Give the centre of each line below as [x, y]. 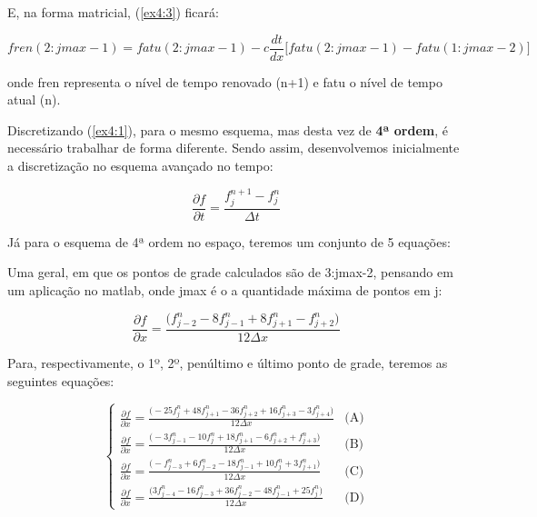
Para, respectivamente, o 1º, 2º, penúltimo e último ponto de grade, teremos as [228, 362]
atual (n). [34, 99]
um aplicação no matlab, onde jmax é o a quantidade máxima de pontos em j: [225, 290]
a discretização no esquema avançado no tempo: [140, 166]
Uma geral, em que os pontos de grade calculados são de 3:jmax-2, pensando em [230, 272]
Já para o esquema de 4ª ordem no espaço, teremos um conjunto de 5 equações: [229, 241]
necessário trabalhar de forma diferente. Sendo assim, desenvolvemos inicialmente [234, 148]
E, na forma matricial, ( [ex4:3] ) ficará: [113, 12]
